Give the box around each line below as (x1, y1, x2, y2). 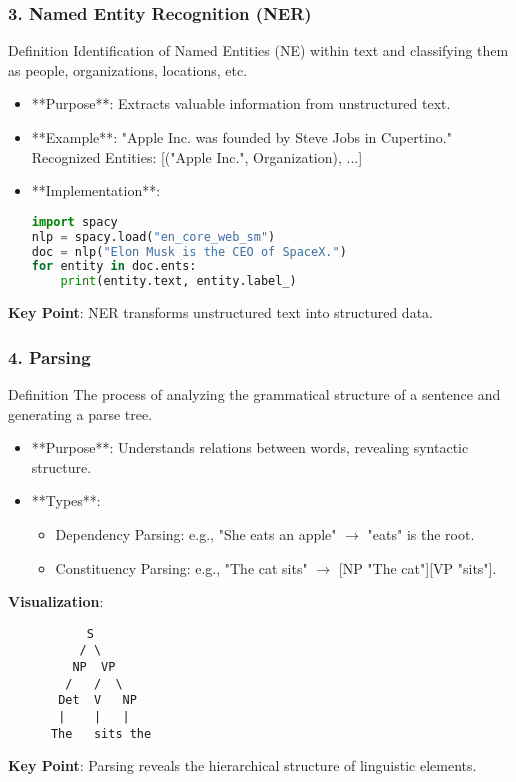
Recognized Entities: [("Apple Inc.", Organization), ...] (31, 146, 363, 167)
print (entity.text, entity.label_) (60, 274, 297, 289)
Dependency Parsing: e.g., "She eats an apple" (55, 523, 337, 544)
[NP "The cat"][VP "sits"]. (338, 557, 497, 578)
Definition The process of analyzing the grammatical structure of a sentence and (8, 383, 501, 404)
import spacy (31, 214, 118, 229)
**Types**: (31, 490, 101, 511)
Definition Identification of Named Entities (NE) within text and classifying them (8, 40, 509, 61)
